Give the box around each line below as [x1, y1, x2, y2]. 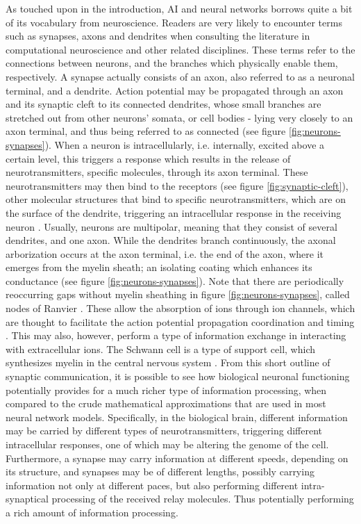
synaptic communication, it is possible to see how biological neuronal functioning [6, 369, 350, 384]
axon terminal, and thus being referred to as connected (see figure [6, 124, 286, 138]
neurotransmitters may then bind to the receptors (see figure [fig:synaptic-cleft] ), [6, 178, 349, 193]
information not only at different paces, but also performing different [6, 477, 299, 492]
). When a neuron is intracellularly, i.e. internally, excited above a [44, 137, 325, 152]
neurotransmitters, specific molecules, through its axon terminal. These [6, 165, 308, 179]
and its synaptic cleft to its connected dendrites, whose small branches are [6, 97, 321, 111]
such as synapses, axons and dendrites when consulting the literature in [6, 28, 310, 43]
